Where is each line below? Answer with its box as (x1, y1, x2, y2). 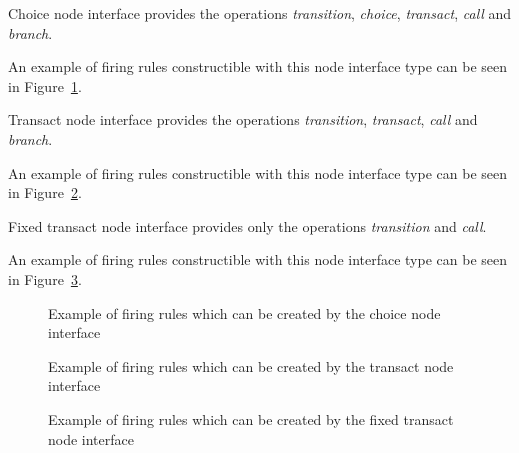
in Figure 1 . (8, 75, 82, 96)
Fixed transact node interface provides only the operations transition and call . (8, 215, 487, 236)
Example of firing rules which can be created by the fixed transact (48, 408, 454, 429)
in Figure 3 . (8, 268, 82, 289)
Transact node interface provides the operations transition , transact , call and (8, 109, 478, 130)
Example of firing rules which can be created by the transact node (48, 355, 454, 376)
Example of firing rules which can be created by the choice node (48, 302, 441, 323)
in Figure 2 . (8, 182, 82, 203)
